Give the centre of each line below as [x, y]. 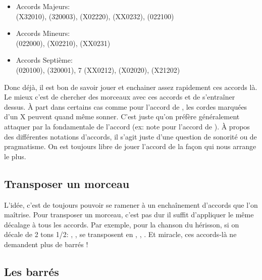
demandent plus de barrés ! [46, 244]
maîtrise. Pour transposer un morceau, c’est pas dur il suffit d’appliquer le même [129, 215]
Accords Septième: [44, 60]
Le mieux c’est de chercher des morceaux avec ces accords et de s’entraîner [120, 97]
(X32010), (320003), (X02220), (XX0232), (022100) [95, 16]
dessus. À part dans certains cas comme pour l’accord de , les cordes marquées [126, 106]
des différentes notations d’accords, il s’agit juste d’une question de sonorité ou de [130, 136]
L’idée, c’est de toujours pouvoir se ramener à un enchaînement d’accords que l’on [131, 204]
